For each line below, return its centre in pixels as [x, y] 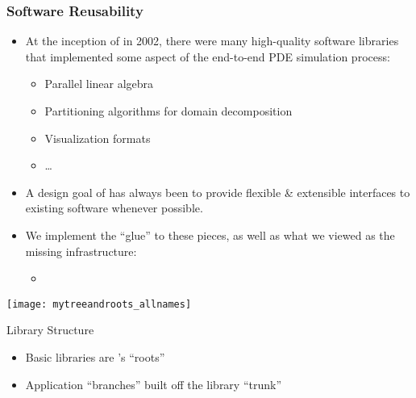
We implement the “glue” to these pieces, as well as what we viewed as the [210, 235]
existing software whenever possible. [114, 208]
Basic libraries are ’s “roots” [95, 357]
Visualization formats [98, 138]
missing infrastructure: [81, 251]
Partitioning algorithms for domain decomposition [168, 111]
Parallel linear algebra [99, 84]
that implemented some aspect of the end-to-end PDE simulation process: [208, 56]
